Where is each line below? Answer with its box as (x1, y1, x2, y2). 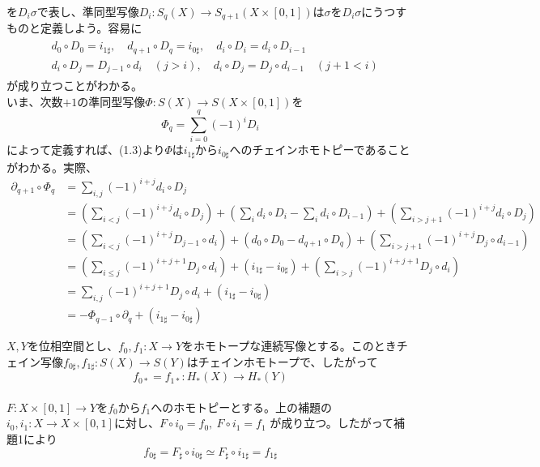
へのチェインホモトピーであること (229, 141, 410, 158)
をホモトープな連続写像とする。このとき (182, 337, 397, 354)
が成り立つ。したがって (270, 414, 394, 431)
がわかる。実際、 (6, 158, 97, 175)
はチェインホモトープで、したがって (186, 353, 378, 370)
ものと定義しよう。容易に (6, 19, 142, 36)
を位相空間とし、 (27, 337, 118, 354)
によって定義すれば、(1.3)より (6, 141, 165, 158)
